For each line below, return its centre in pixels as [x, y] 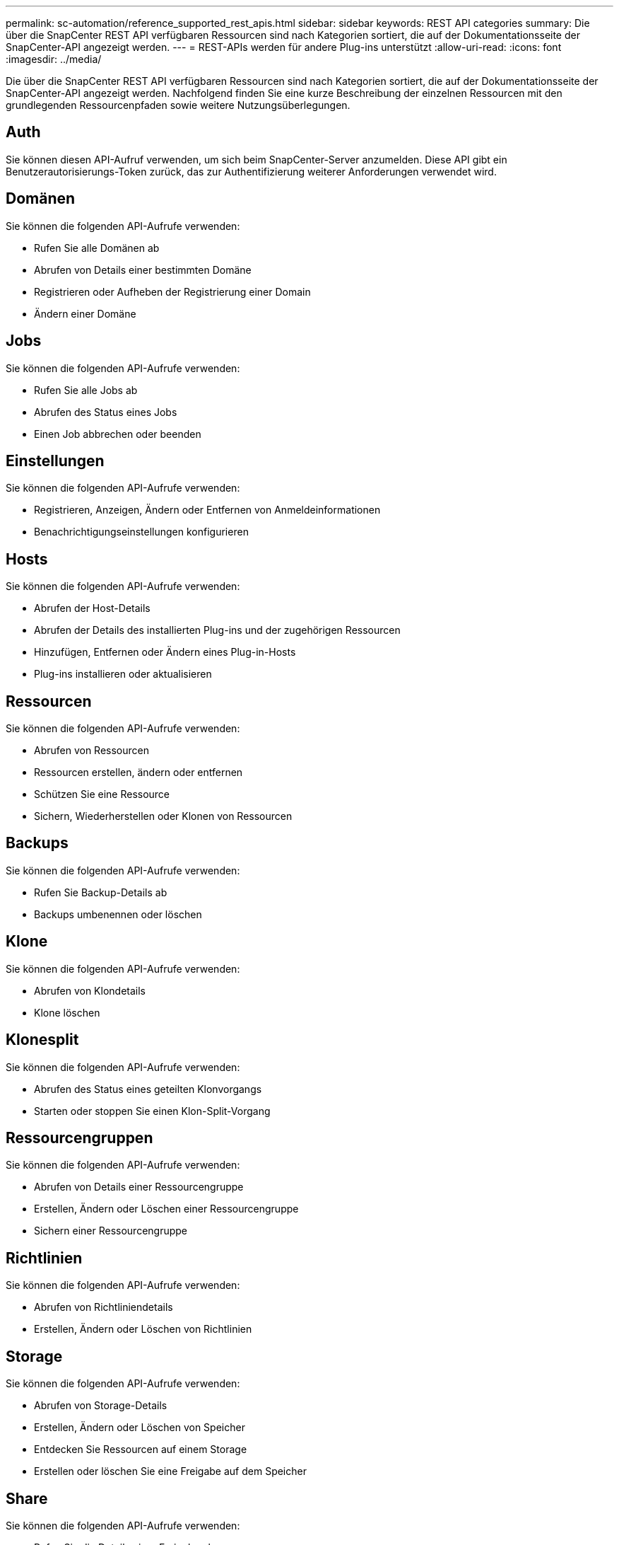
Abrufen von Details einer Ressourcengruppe [139, 1187]
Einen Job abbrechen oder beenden [118, 434]
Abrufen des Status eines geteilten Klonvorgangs [148, 1089]
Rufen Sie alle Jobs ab [86, 390]
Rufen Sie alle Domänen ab [97, 248]
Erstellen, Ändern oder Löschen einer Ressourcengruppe [166, 1209]
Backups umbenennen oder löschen [118, 914]
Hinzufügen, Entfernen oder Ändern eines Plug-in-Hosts [165, 652]
